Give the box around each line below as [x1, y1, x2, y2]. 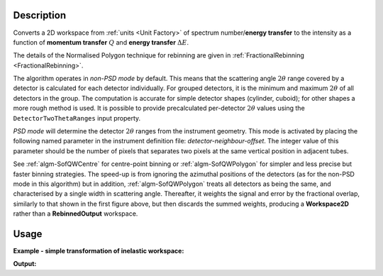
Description [13, 9, 67, 21]
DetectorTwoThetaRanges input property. [13, 114, 141, 122]
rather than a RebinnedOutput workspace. [13, 209, 138, 218]
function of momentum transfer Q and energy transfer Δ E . [13, 38, 189, 46]
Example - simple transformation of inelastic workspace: [13, 247, 184, 255]
